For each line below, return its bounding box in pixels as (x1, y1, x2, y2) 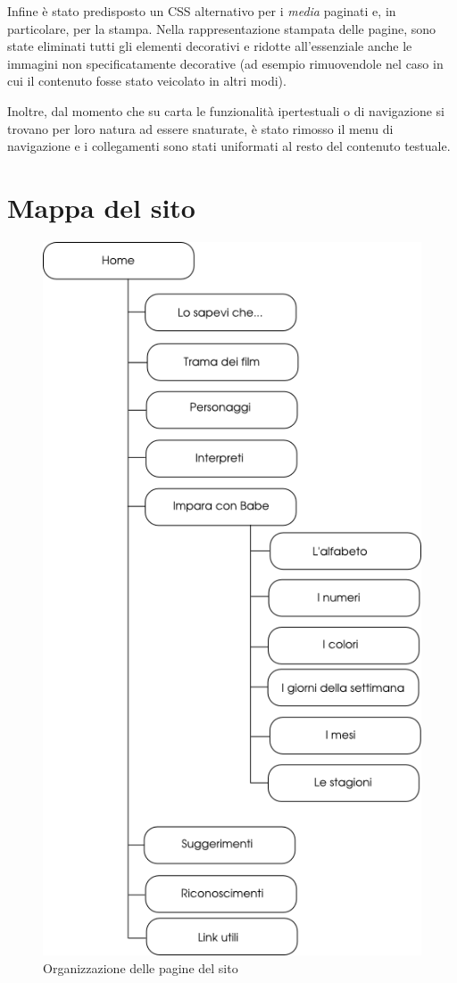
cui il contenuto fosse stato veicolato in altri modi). (7, 71, 287, 90)
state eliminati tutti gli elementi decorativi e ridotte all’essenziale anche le (7, 37, 412, 55)
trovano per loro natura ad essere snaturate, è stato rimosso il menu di (7, 119, 394, 137)
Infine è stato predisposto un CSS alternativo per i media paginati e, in (7, 2, 396, 20)
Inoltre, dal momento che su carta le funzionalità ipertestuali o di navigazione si (7, 101, 445, 120)
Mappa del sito (7, 188, 195, 225)
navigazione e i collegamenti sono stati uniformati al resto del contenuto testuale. (7, 137, 451, 155)
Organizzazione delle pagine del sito (43, 958, 238, 977)
